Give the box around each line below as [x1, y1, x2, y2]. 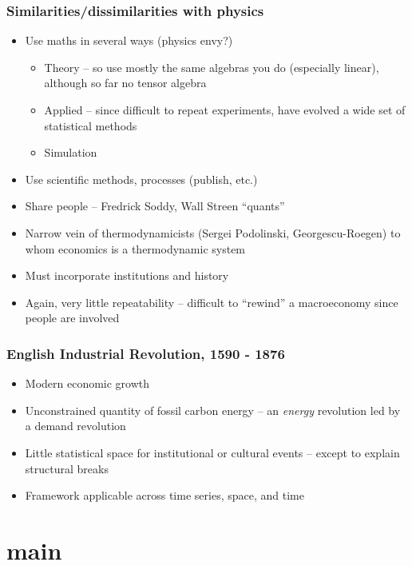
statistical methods [44, 117, 137, 134]
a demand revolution [25, 417, 126, 434]
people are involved [25, 309, 120, 326]
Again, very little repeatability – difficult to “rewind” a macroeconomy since [25, 293, 398, 310]
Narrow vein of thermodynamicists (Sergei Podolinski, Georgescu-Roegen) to [25, 224, 401, 241]
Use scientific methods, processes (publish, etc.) [25, 170, 258, 187]
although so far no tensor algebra [44, 74, 207, 91]
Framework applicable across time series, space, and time [25, 487, 304, 504]
